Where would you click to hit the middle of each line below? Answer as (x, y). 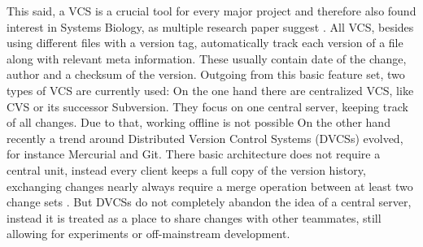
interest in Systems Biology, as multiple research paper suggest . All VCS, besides (210, 26)
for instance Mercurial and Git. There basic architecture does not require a (194, 154)
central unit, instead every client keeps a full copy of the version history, (186, 169)
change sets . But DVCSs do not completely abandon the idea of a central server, (209, 202)
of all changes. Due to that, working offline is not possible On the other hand (198, 122)
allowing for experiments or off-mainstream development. (148, 234)
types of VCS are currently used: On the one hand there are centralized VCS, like (210, 90)
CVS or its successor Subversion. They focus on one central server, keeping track (207, 106)
